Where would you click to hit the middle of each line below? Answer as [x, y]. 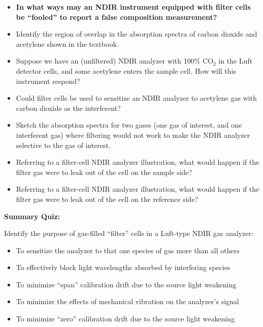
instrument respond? [48, 81]
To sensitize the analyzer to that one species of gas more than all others [128, 250]
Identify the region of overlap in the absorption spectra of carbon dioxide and [137, 34]
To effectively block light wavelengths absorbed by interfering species [123, 267]
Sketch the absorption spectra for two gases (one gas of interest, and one [129, 125]
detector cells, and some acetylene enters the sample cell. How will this [126, 70]
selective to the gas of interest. [63, 145]
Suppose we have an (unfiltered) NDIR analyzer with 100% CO [115, 61]
